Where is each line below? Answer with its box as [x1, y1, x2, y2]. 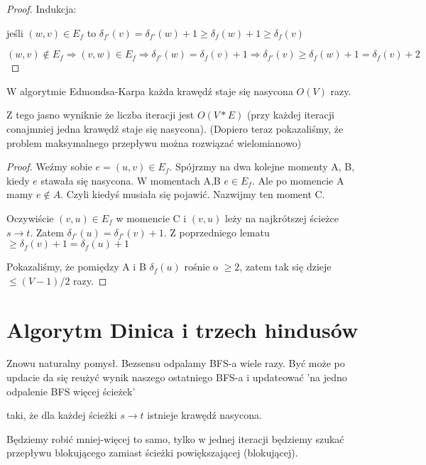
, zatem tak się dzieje [239, 259, 332, 274]
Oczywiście [6, 210, 54, 225]
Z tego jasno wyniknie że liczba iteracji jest [6, 107, 195, 122]
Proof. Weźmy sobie [6, 159, 92, 174]
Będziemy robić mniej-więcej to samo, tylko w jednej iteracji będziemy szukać [6, 431, 344, 446]
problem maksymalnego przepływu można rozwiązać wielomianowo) [6, 135, 302, 150]
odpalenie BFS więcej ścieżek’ [6, 383, 136, 398]
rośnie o [184, 259, 219, 274]
